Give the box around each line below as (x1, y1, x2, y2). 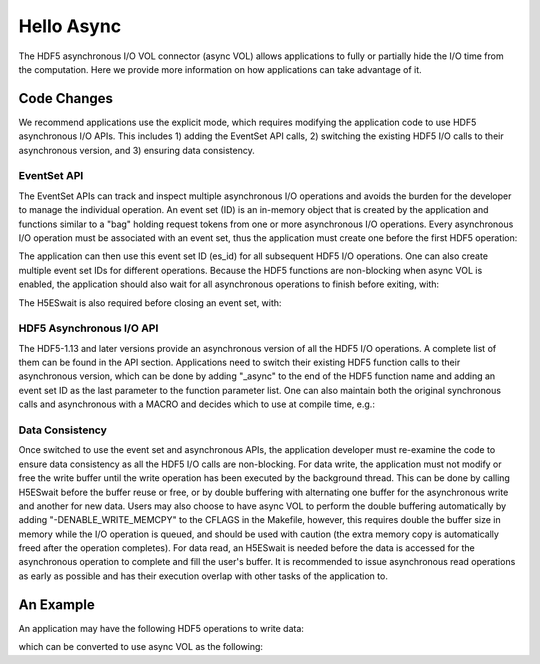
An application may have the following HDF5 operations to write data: (18, 622, 305, 634)
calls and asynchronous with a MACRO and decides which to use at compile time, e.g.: (18, 398, 375, 410)
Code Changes (18, 90, 114, 107)
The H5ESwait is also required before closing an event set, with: (18, 296, 282, 309)
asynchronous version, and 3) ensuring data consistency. (18, 144, 255, 156)
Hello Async (18, 15, 122, 37)
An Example (18, 596, 95, 613)
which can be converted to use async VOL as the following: (18, 641, 264, 653)
